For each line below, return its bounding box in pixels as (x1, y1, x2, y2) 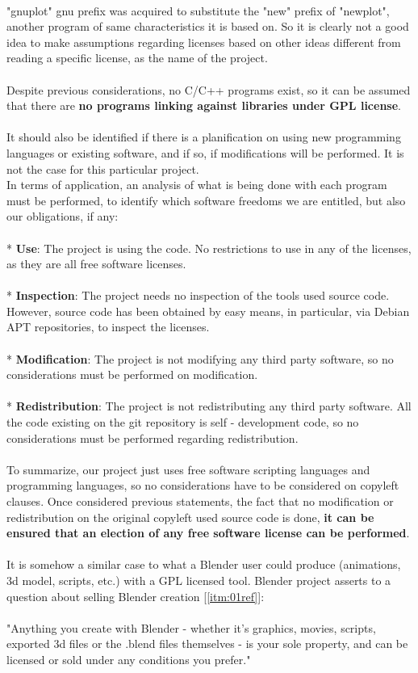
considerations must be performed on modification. (6, 366, 258, 383)
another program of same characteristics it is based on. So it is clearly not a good (6, 18, 409, 35)
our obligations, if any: (6, 208, 119, 225)
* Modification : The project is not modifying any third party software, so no (6, 350, 394, 367)
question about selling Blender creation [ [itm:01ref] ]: (6, 587, 265, 604)
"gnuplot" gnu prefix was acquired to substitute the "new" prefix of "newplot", (6, 2, 390, 19)
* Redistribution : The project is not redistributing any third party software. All (6, 397, 412, 414)
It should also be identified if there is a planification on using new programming (6, 128, 401, 145)
